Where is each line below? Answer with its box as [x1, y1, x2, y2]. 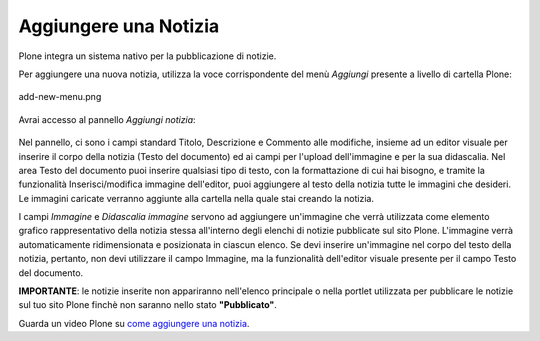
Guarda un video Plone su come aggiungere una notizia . [18, 317, 250, 329]
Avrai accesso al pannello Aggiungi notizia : [18, 113, 196, 125]
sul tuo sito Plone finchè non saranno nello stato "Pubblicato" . [18, 299, 277, 311]
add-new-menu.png [18, 91, 102, 103]
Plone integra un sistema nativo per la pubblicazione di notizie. [18, 50, 277, 62]
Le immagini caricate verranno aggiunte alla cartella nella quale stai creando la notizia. [18, 192, 375, 204]
